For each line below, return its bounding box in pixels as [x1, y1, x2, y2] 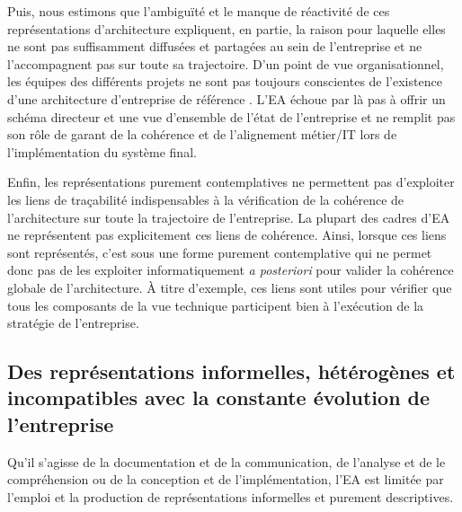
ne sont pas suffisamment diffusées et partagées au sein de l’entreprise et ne [7, 37, 422, 56]
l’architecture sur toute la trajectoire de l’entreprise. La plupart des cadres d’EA [7, 207, 450, 226]
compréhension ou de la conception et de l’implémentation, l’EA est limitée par [7, 470, 444, 489]
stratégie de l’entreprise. [7, 313, 139, 332]
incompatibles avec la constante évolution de [7, 384, 431, 411]
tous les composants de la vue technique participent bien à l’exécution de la [7, 296, 424, 314]
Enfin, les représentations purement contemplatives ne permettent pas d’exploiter [7, 172, 455, 191]
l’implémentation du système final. [7, 142, 197, 161]
